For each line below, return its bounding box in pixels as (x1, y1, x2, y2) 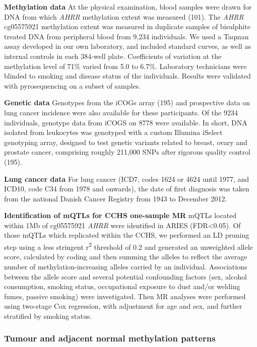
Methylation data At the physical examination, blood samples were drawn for (4, 2, 252, 12)
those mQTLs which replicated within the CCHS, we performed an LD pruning (4, 230, 249, 240)
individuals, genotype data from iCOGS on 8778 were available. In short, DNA (4, 117, 247, 127)
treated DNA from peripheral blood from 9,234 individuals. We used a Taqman (4, 31, 249, 41)
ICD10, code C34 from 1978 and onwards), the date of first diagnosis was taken (4, 183, 249, 194)
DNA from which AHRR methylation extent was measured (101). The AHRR (4, 11, 244, 22)
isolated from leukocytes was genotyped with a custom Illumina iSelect (4, 127, 223, 137)
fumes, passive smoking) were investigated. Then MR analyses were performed (4, 291, 246, 301)
